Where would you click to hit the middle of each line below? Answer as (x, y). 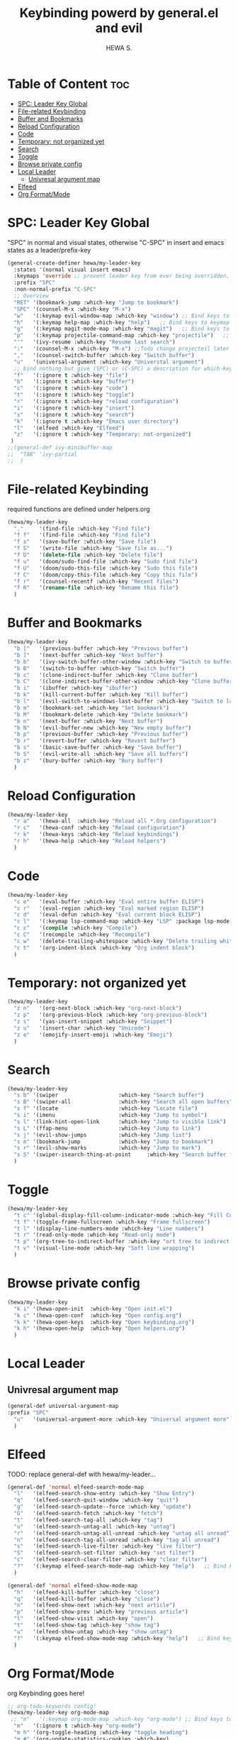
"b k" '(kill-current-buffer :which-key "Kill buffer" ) (101, 695)
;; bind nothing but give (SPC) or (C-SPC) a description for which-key (123, 368)
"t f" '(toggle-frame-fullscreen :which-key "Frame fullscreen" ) (112, 1222)
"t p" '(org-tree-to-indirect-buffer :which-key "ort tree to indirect (122, 1242)
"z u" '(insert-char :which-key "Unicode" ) (82, 1028)
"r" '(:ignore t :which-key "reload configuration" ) (96, 402)
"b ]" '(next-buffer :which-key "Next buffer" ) (88, 655)
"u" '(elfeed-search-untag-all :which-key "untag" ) (95, 1526)
